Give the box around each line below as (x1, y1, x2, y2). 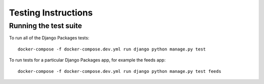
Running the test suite (9, 21, 83, 30)
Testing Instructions (9, 7, 93, 18)
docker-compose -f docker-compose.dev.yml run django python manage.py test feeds (18, 68, 221, 74)
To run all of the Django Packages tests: (9, 35, 89, 41)
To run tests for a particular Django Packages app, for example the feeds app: (9, 57, 166, 63)
